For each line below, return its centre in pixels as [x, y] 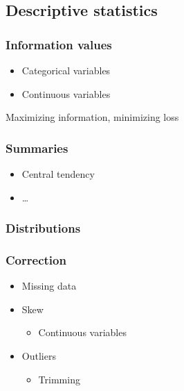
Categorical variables [66, 70]
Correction [36, 259]
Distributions [43, 228]
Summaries [37, 148]
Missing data [49, 286]
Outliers [39, 356]
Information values [59, 44]
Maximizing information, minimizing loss [92, 117]
